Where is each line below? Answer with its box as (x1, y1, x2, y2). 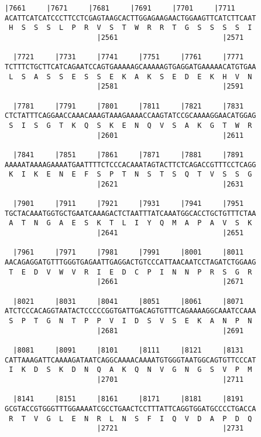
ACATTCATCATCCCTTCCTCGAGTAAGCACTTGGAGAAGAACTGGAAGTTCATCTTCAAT (5, 13, 256, 22)
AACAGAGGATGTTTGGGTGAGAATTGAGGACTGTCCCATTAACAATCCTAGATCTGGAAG (5, 258, 256, 267)
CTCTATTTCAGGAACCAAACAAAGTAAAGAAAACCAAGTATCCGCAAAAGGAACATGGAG (5, 111, 256, 120)
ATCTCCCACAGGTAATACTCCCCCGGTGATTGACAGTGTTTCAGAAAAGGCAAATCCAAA (5, 307, 256, 316)
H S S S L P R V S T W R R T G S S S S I (9, 23, 252, 32)
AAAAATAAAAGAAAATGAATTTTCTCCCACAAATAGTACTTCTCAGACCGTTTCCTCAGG (5, 160, 256, 169)
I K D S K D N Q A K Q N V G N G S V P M (9, 365, 252, 374)
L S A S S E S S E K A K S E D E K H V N (9, 72, 252, 81)
